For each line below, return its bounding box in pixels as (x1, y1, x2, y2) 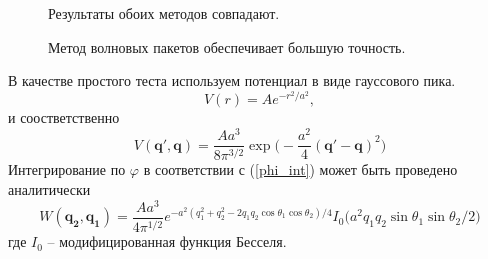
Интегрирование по (8, 159, 126, 180)
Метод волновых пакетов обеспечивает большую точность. (48, 36, 406, 57)
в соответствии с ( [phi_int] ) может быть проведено (143, 159, 458, 180)
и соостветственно (8, 107, 120, 128)
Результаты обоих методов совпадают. (48, 3, 280, 23)
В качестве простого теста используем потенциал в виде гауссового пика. (8, 70, 456, 91)
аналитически (8, 179, 91, 200)
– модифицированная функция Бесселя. (47, 231, 287, 252)
